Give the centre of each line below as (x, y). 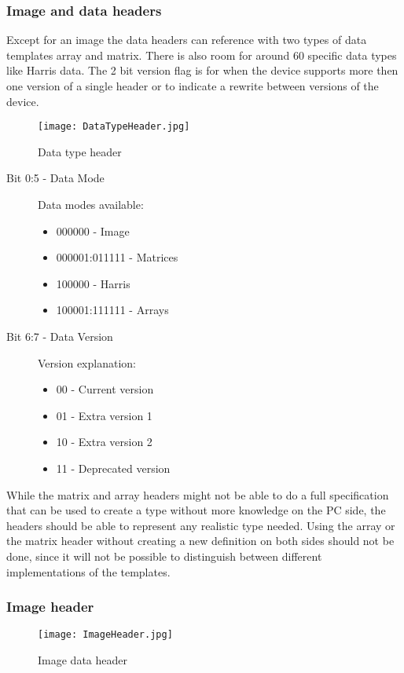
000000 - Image (93, 230)
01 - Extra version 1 (104, 415)
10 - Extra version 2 (104, 442)
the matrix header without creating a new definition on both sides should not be (200, 541)
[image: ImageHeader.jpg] (105, 635)
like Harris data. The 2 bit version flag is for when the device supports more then (202, 70)
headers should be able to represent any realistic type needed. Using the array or (201, 525)
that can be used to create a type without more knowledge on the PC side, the (196, 510)
